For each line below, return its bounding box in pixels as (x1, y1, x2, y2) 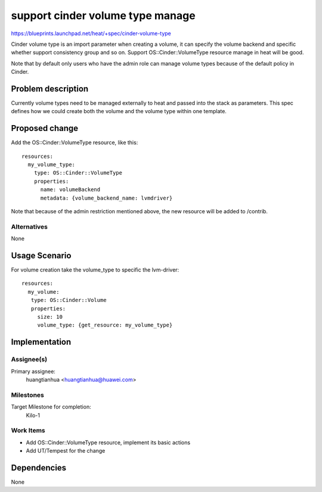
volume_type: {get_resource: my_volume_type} (37, 322, 173, 329)
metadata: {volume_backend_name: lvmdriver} (40, 194, 173, 201)
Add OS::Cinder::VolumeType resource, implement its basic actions (26, 438, 191, 446)
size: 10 (37, 313, 63, 320)
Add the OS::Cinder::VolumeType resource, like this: (11, 139, 138, 146)
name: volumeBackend (40, 186, 101, 193)
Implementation (11, 337, 72, 347)
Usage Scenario (11, 251, 72, 260)
